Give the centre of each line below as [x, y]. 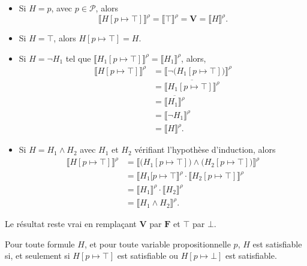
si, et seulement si [37, 256]
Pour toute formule [40, 244]
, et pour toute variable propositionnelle [157, 244]
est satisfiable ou [148, 256]
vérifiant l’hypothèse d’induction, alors [205, 149]
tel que [78, 58]
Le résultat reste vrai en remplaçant [71, 224]
